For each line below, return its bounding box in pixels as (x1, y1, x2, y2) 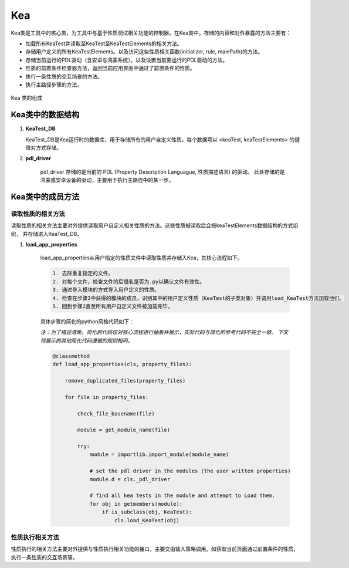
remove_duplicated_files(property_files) (65, 377, 186, 384)
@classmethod (52, 353, 90, 359)
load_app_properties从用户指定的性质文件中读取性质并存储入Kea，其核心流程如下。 (40, 254, 243, 261)
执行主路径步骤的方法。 (25, 81, 82, 88)
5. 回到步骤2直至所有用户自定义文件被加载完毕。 (52, 303, 173, 310)
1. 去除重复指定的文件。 (52, 270, 114, 277)
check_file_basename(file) (77, 410, 155, 417)
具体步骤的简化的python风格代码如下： (40, 318, 134, 325)
